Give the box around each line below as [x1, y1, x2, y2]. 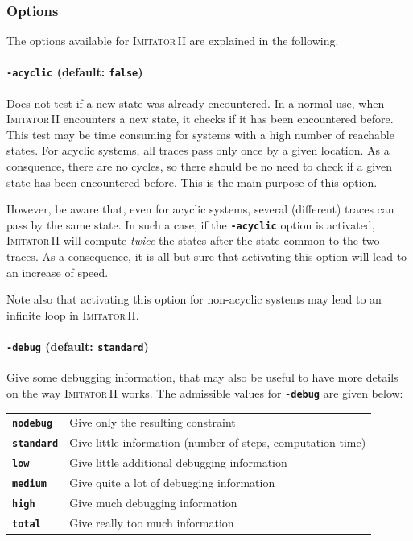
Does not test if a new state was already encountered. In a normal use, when [6, 94, 385, 111]
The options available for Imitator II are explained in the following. [6, 32, 339, 49]
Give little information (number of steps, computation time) [69, 434, 366, 451]
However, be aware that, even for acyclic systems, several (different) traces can [6, 200, 394, 217]
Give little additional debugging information [69, 454, 287, 471]
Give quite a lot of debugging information [69, 474, 275, 491]
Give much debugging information [69, 494, 237, 510]
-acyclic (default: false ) [6, 64, 143, 81]
